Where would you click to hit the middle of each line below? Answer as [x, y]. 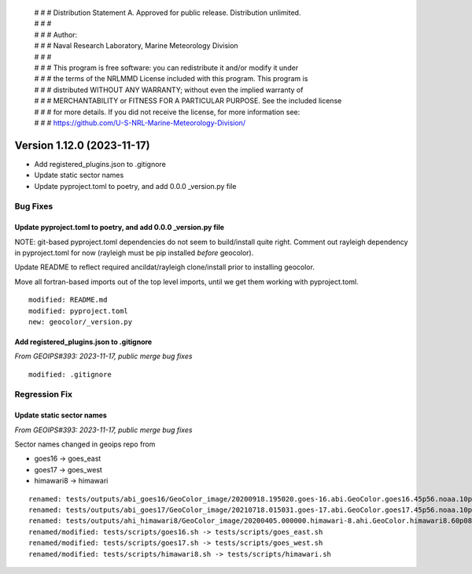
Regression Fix [44, 394]
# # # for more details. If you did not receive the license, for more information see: [167, 112]
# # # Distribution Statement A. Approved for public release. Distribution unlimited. [168, 13]
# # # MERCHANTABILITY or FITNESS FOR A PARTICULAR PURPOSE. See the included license [188, 101]
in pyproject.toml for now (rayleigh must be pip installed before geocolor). [134, 253]
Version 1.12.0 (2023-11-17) [82, 145]
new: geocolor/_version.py [81, 322]
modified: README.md [68, 300]
